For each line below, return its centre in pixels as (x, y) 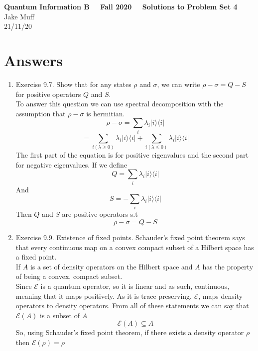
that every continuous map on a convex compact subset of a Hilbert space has (135, 247)
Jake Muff (19, 16)
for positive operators (48, 94)
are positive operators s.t (100, 214)
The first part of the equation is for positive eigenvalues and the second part (132, 155)
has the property (228, 266)
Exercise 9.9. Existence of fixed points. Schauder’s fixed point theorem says (130, 237)
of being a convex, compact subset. (69, 276)
